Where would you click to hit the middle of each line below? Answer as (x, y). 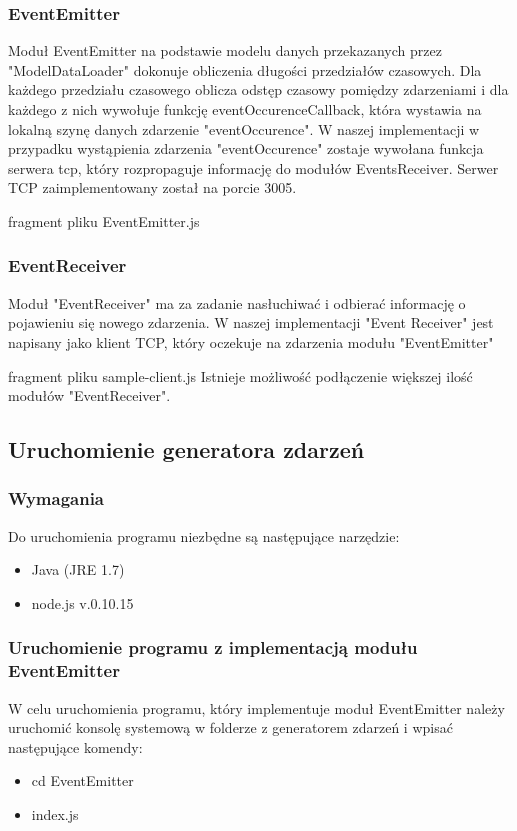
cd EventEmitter (82, 780)
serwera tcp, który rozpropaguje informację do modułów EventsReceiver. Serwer (253, 167)
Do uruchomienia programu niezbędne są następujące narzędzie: (204, 535)
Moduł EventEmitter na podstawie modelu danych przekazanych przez (225, 50)
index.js (55, 814)
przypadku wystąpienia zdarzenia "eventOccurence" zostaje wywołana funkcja (246, 148)
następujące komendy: (75, 746)
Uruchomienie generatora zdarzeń (186, 449)
